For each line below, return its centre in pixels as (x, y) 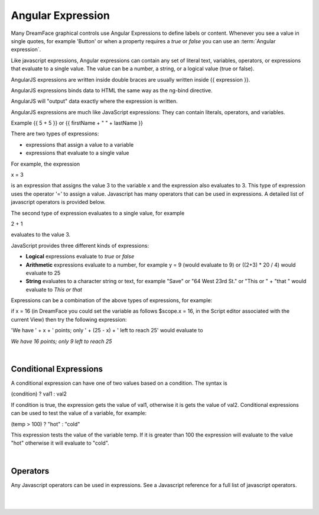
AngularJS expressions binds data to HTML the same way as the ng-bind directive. (112, 90)
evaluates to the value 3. (41, 235)
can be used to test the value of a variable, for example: (79, 413)
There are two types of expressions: (55, 134)
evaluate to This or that (54, 289)
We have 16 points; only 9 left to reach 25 (61, 341)
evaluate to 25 (43, 273)
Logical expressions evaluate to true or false (80, 257)
